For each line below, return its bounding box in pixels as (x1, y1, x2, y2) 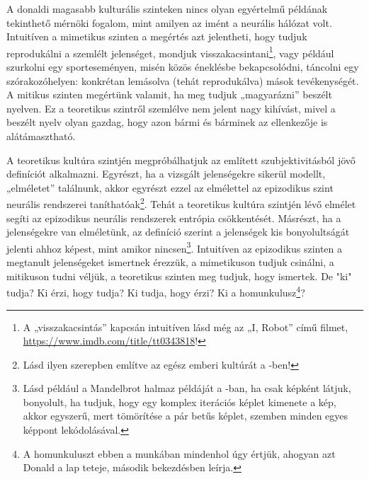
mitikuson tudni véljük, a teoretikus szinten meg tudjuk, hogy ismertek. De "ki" (6, 268, 352, 283)
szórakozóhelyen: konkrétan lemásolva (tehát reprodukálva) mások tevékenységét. (6, 73, 359, 88)
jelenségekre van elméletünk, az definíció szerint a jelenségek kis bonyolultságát (6, 224, 350, 239)
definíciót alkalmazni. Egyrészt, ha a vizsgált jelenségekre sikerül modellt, (6, 166, 326, 181)
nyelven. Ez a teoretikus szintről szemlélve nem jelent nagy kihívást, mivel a (6, 100, 336, 115)
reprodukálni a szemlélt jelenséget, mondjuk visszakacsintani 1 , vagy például (6, 43, 334, 60)
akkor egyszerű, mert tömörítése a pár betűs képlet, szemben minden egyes (23, 408, 348, 423)
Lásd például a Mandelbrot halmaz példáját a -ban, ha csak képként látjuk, (23, 381, 351, 396)
